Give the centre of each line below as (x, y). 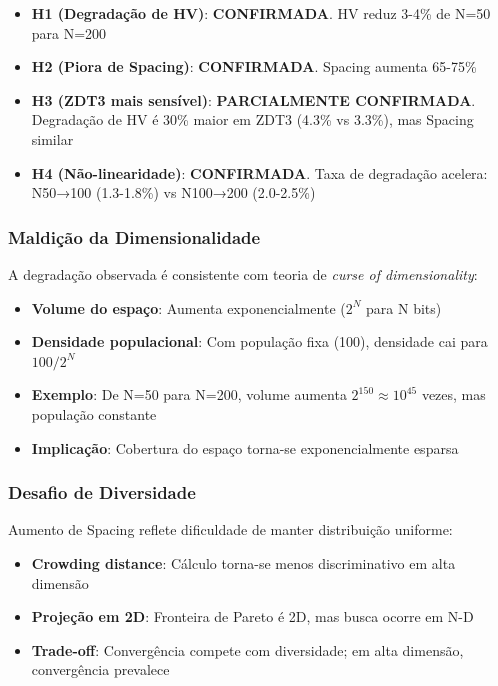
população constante (94, 413)
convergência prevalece (100, 669)
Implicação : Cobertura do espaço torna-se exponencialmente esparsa (245, 447)
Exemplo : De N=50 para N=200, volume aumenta (189, 394)
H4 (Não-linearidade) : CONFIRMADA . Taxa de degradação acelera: (259, 172)
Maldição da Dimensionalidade (134, 236)
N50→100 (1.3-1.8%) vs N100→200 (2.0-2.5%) (173, 192)
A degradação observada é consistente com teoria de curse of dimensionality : (243, 273)
